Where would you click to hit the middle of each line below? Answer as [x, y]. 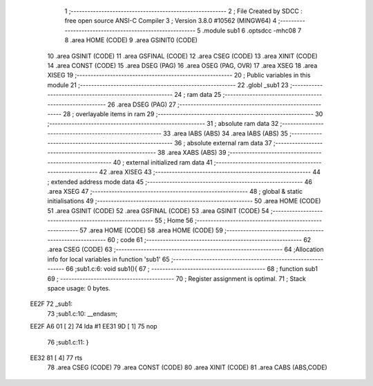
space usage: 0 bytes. [79, 288]
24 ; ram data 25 [198, 95]
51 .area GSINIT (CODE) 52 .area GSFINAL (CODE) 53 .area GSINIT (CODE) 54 [158, 210]
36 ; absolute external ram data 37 [223, 143]
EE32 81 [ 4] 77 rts [56, 358]
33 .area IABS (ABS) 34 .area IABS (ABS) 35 [225, 133]
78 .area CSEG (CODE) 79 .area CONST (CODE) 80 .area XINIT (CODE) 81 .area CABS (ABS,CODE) [187, 367]
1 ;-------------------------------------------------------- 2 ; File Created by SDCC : [184, 11]
